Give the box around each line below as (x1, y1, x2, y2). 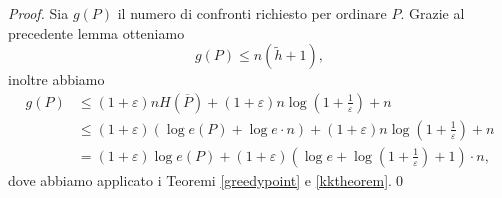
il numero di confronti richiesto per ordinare (117, 3, 387, 23)
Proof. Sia (8, 3, 69, 23)
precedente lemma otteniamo (8, 22, 185, 43)
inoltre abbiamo (8, 69, 105, 90)
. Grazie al (400, 3, 465, 23)
